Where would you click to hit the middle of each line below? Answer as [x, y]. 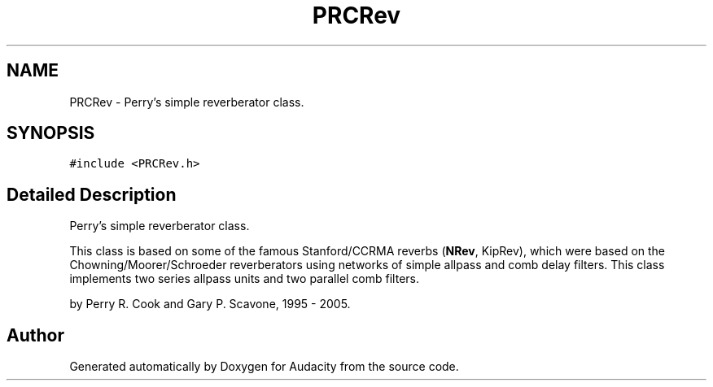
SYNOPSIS [51, 133]
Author [35, 335]
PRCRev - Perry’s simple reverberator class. [187, 102]
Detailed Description [92, 194]
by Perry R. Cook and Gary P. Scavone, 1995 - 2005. [210, 304]
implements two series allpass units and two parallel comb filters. [245, 279]
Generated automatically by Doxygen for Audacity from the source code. [264, 367]
